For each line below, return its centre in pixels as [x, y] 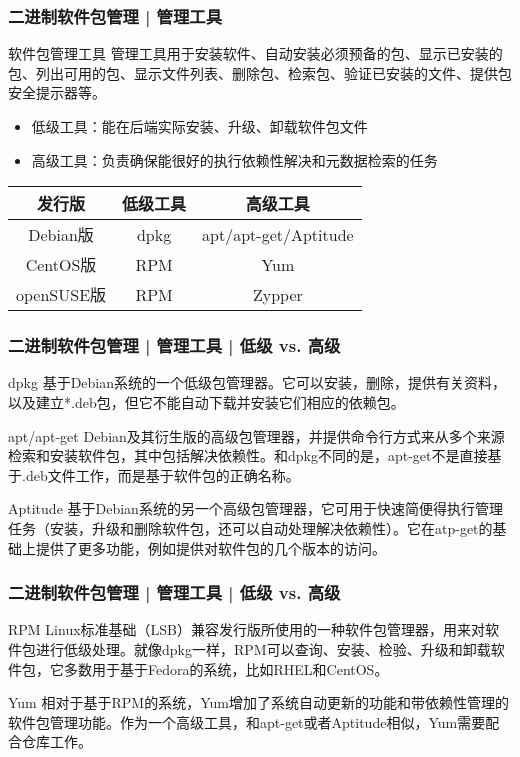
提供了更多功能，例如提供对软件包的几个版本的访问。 [210, 547]
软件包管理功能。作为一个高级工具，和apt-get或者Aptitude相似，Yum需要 [247, 721]
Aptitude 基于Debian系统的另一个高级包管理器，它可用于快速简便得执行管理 [255, 508]
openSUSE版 [61, 295]
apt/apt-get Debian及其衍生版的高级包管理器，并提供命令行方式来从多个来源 [256, 435]
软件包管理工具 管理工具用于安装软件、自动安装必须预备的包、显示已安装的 [255, 53]
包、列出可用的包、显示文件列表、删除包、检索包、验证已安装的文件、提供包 [260, 72]
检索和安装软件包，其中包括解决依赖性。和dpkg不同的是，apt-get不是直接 [248, 455]
